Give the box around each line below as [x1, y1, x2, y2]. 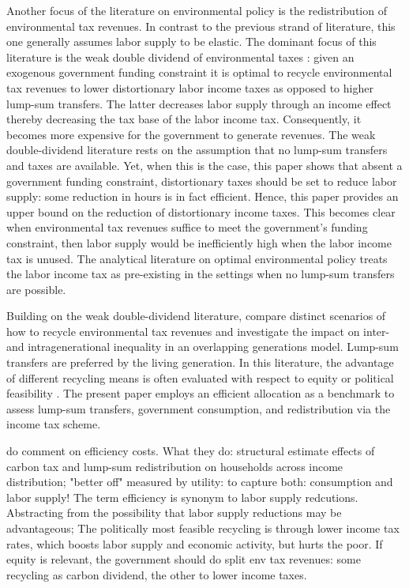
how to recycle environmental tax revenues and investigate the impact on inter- [6, 322, 390, 339]
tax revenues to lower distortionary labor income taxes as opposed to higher [6, 79, 373, 96]
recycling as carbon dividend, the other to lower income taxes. [6, 566, 307, 582]
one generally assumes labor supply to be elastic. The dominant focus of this [6, 33, 377, 50]
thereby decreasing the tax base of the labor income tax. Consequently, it [6, 111, 362, 127]
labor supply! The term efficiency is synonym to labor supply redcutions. [6, 488, 358, 505]
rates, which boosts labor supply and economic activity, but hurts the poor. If [6, 535, 383, 552]
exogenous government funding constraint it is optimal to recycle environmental [6, 64, 392, 81]
